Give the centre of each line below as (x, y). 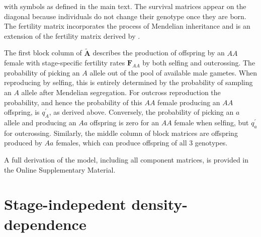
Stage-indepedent (65, 204)
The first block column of (43, 53)
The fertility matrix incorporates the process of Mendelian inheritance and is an (127, 26)
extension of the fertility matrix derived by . (72, 35)
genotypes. (211, 143)
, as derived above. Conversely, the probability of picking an (141, 112)
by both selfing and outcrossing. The (199, 63)
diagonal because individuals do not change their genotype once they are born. (125, 16)
